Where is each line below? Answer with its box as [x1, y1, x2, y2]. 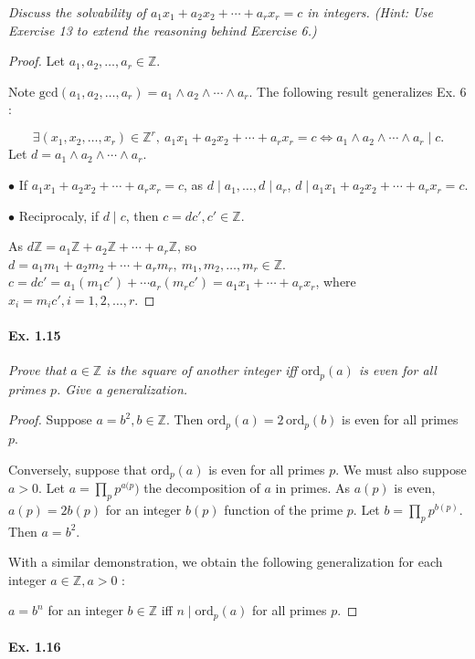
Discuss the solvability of [8, 3, 146, 21]
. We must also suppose [335, 459, 467, 478]
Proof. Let [8, 51, 65, 70]
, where [315, 272, 356, 291]
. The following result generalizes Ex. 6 [248, 81, 467, 100]
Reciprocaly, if [18, 205, 100, 225]
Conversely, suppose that [8, 459, 147, 478]
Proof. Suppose [8, 410, 92, 429]
